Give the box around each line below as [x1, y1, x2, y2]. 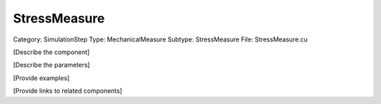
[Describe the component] [13, 48, 90, 56]
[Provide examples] [13, 74, 70, 82]
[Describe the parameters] [13, 60, 90, 70]
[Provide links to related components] [13, 86, 123, 95]
